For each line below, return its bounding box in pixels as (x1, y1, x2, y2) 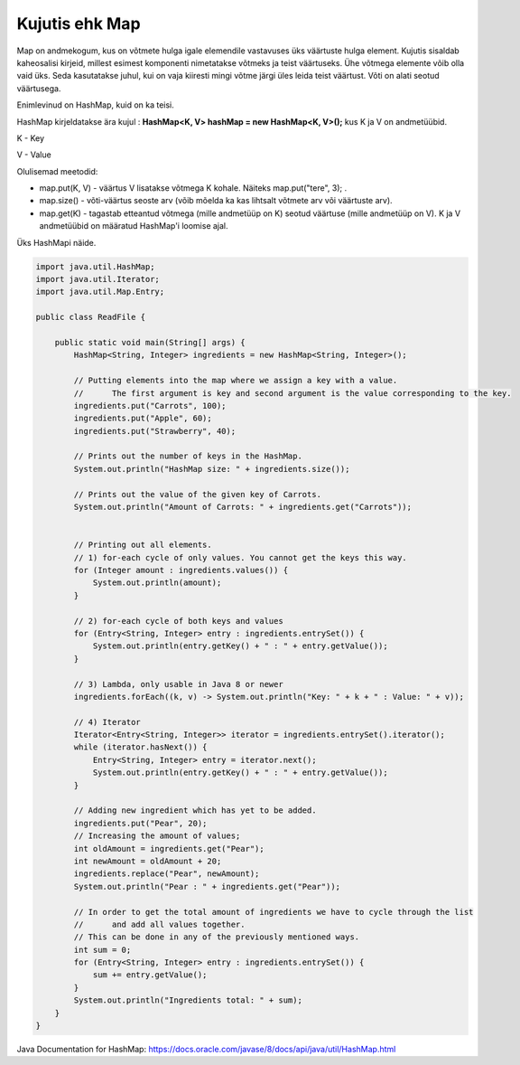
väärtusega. (16, 82, 61, 94)
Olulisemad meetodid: (16, 165, 98, 176)
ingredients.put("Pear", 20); (73, 818, 208, 828)
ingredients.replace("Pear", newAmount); (73, 869, 260, 879)
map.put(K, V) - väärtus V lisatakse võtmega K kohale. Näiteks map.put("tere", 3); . (39, 183, 348, 193)
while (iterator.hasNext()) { (73, 742, 208, 752)
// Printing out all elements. (73, 540, 212, 551)
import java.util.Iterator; (35, 274, 160, 284)
